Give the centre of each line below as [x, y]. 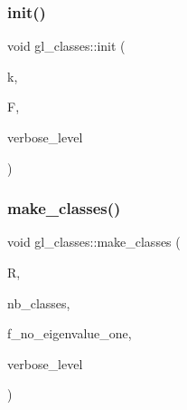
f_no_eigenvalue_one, [70, 333]
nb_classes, [39, 303]
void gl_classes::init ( [66, 46]
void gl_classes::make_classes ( [94, 242]
